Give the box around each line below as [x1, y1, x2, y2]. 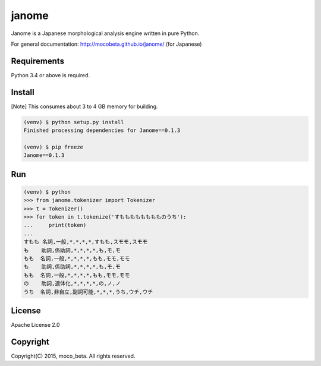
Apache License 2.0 [11, 321, 60, 329]
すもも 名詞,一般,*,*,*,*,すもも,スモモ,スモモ [23, 238, 148, 245]
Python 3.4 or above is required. [11, 71, 90, 78]
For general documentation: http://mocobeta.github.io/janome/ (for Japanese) [11, 40, 202, 48]
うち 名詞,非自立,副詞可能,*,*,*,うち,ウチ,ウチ [23, 288, 153, 295]
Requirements [11, 56, 65, 66]
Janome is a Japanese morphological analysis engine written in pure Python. [11, 30, 200, 37]
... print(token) [23, 222, 87, 229]
